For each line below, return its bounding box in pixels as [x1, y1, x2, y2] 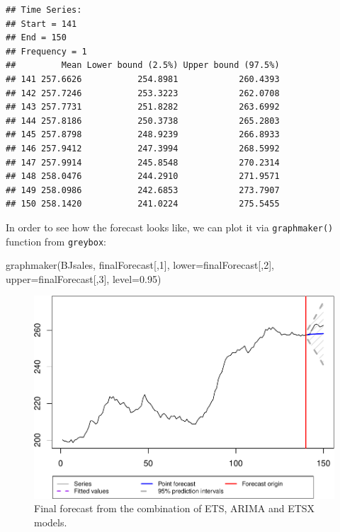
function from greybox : [6, 233, 106, 248]
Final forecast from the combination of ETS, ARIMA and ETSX [34, 501, 315, 516]
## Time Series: [6, 5, 82, 15]
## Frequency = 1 [6, 46, 87, 57]
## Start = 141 [6, 18, 77, 29]
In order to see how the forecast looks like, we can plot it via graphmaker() [6, 219, 334, 234]
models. [34, 514, 67, 529]
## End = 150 [6, 33, 67, 43]
